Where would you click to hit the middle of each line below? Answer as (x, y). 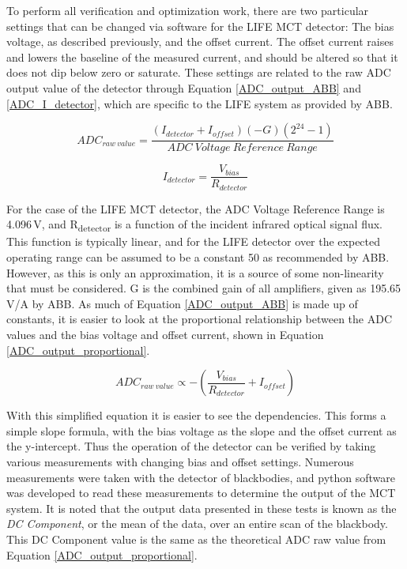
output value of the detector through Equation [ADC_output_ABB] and (184, 87)
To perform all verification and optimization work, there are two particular (188, 10)
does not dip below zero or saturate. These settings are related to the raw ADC (199, 72)
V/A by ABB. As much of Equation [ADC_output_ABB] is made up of (182, 303)
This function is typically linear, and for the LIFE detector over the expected (194, 241)
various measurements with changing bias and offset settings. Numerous (180, 461)
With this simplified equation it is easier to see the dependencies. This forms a (196, 415)
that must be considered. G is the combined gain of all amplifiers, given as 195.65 (204, 288)
